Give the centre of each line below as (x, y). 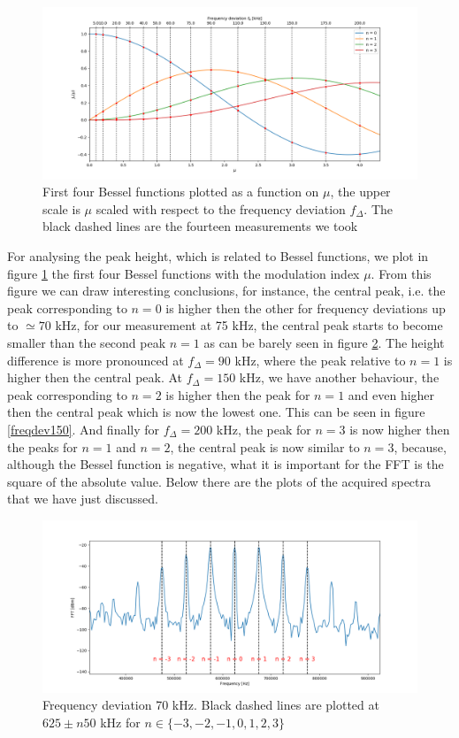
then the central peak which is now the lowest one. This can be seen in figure (216, 412)
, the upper (360, 192)
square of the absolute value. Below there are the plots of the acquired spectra (219, 481)
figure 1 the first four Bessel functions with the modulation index (184, 273)
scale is (61, 208)
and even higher (391, 394)
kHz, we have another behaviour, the (339, 377)
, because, (420, 446)
